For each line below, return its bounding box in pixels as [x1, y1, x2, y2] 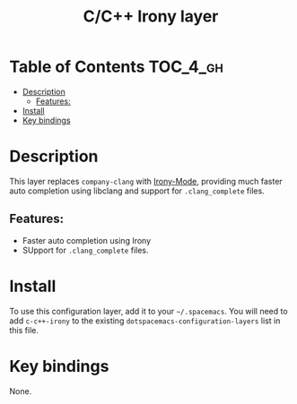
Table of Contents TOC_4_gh [9, 56, 224, 77]
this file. [9, 324, 39, 335]
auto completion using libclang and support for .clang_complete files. [9, 185, 265, 196]
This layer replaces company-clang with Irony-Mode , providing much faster [9, 176, 283, 186]
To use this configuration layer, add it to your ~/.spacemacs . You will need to [9, 305, 289, 316]
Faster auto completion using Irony [22, 235, 152, 245]
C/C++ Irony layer [83, 6, 219, 27]
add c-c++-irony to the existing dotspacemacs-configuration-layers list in [9, 315, 281, 326]
